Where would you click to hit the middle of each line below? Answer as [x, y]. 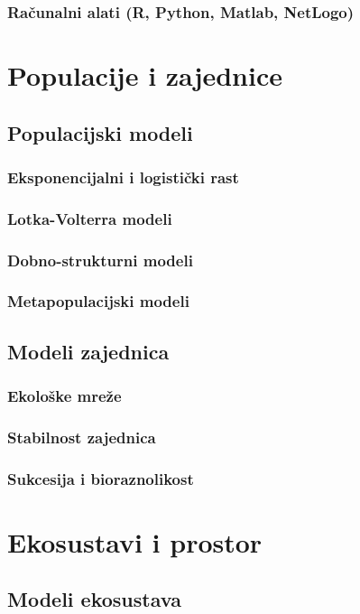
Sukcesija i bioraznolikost [101, 478]
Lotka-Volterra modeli [90, 218]
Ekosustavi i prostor [135, 541]
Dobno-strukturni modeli [100, 260]
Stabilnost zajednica [82, 437]
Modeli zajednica [88, 351]
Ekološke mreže [65, 396]
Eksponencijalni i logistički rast [123, 177]
